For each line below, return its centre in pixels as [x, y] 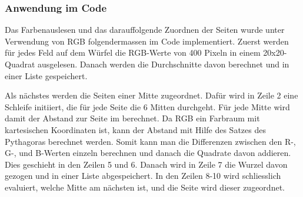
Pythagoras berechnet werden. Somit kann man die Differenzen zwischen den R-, [150, 141]
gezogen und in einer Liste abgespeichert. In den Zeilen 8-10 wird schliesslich [143, 176]
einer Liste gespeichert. [46, 75]
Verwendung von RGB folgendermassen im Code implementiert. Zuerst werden [147, 41]
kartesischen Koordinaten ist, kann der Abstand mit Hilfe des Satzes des [135, 129]
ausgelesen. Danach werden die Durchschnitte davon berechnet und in [164, 64]
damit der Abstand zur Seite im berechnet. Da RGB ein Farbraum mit [132, 118]
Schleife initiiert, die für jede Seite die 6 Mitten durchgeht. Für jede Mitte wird [147, 106]
